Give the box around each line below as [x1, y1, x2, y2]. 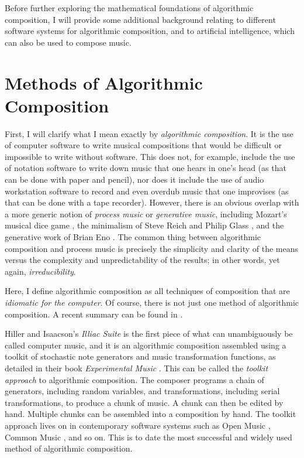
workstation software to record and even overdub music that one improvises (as [5, 184, 289, 197]
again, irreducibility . [5, 265, 76, 277]
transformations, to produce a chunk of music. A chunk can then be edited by [5, 396, 284, 408]
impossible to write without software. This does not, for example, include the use [5, 150, 295, 162]
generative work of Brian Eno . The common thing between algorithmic [5, 231, 261, 243]
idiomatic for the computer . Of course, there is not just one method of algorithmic [5, 296, 299, 308]
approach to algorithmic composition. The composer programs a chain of [5, 373, 264, 385]
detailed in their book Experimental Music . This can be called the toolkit [5, 361, 268, 374]
